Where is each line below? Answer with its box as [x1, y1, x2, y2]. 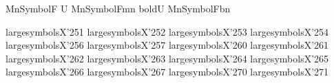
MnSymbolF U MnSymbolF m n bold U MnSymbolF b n [6, 1, 231, 15]
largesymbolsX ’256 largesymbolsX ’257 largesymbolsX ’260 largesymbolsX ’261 [6, 38, 329, 52]
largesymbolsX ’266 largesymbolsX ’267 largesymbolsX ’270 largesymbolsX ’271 [6, 64, 329, 79]
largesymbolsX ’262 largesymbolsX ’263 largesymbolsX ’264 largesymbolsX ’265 [6, 51, 329, 65]
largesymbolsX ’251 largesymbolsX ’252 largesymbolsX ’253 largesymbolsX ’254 [6, 24, 329, 38]
